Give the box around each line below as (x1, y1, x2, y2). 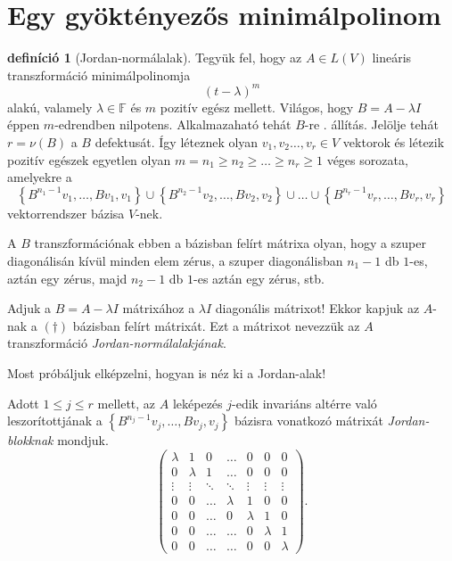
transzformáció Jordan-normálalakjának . (7, 334, 226, 352)
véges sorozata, (326, 150, 408, 169)
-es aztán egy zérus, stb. (193, 268, 325, 287)
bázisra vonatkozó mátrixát (234, 411, 383, 430)
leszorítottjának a (7, 411, 103, 430)
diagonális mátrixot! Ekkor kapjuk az (215, 299, 420, 318)
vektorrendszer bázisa (7, 203, 125, 222)
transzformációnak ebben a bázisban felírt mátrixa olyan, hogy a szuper (34, 234, 426, 252)
